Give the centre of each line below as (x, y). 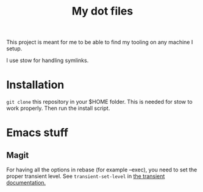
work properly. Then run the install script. (58, 108)
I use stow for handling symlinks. (48, 60)
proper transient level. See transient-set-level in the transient (86, 176)
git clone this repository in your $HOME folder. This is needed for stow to (100, 102)
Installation (35, 85)
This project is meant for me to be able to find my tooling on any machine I (100, 42)
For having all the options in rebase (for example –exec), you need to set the (102, 170)
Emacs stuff (37, 133)
